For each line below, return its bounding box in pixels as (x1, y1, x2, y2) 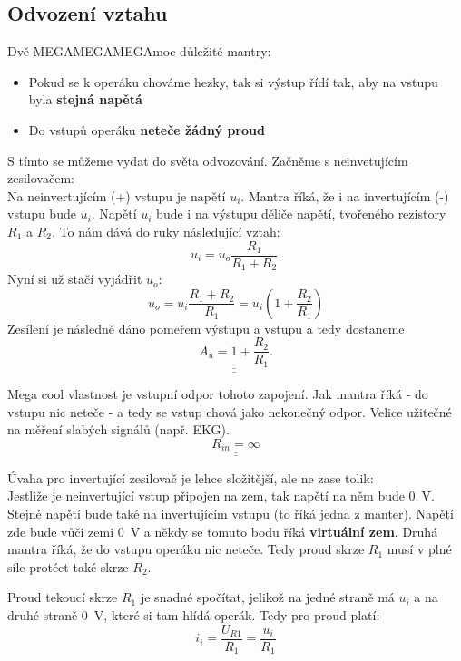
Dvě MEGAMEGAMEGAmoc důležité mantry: (7, 42, 271, 61)
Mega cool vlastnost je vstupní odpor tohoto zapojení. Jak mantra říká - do (7, 384, 428, 403)
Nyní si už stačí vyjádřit (7, 269, 142, 288)
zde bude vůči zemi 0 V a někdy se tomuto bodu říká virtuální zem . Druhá (7, 521, 438, 540)
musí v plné (387, 539, 452, 559)
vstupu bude (7, 204, 76, 223)
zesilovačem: (7, 169, 74, 188)
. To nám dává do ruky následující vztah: (51, 221, 280, 240)
